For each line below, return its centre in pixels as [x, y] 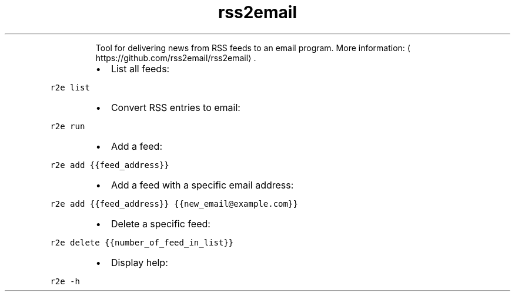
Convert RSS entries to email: [175, 107]
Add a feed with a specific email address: [202, 185]
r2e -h [65, 281]
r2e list [70, 87]
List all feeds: [140, 68]
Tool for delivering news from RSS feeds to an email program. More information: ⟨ [253, 48]
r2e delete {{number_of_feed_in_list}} [142, 242]
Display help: [139, 262]
